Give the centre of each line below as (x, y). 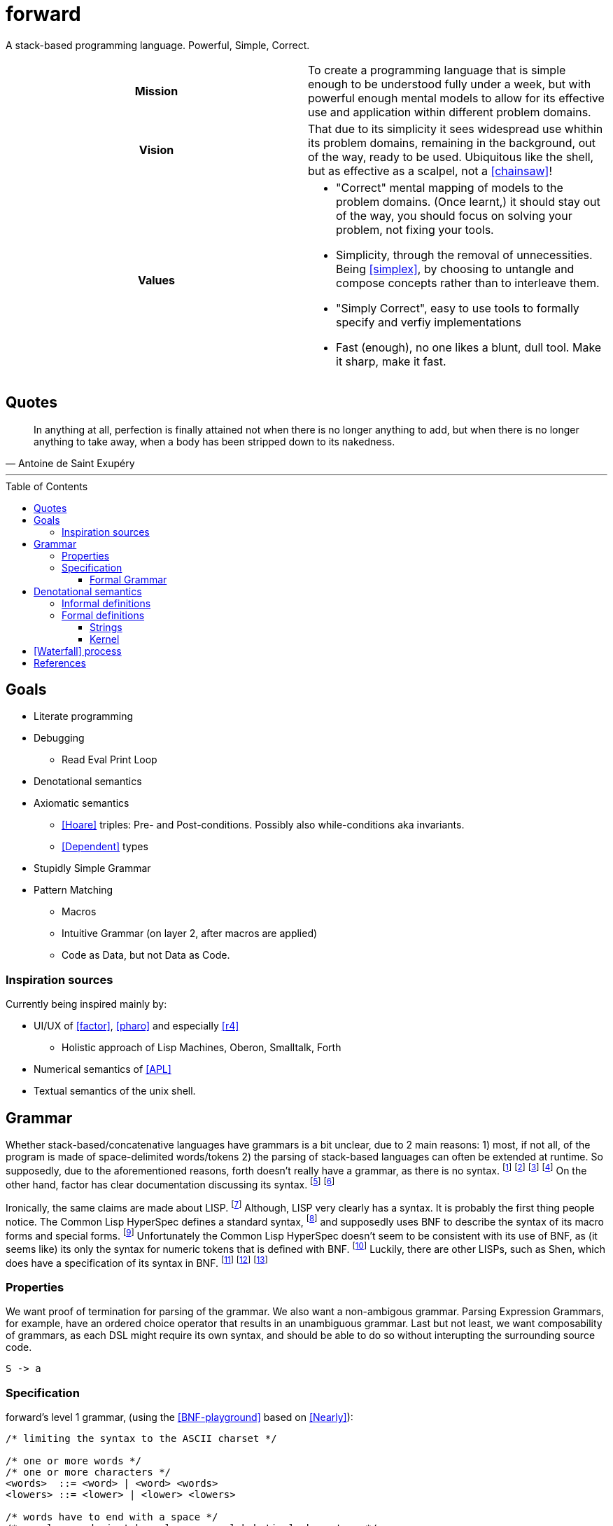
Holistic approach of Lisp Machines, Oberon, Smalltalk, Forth (202, 1048)
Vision (156, 150)
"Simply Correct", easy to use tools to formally (458, 308)
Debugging (59, 738)
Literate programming (84, 716)
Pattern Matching (73, 890)
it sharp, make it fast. (391, 361)
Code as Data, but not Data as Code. (146, 955)
